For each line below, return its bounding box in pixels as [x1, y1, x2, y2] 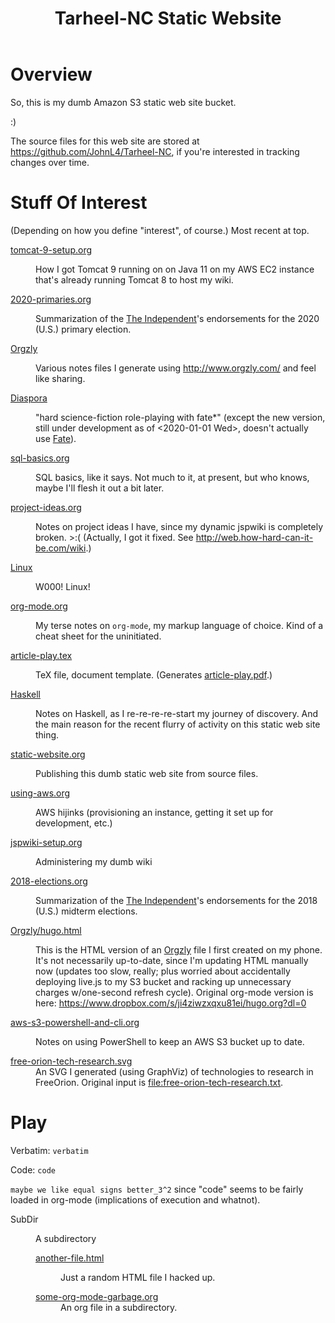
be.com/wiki [35, 542, 87, 554]
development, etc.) [35, 817, 113, 829]
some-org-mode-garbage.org [35, 1290, 159, 1302]
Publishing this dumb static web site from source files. [35, 767, 259, 779]
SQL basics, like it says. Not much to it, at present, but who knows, [35, 471, 310, 483]
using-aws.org [10, 787, 71, 799]
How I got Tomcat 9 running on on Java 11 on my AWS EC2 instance [35, 263, 315, 275]
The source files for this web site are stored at [10, 135, 200, 147]
